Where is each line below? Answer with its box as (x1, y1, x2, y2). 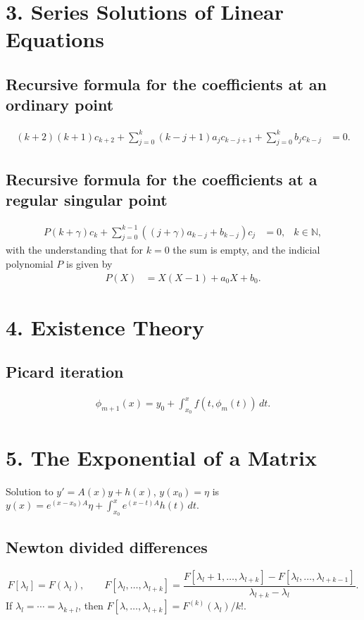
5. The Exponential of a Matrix (6, 442, 317, 471)
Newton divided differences (6, 535, 208, 557)
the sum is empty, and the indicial (172, 242, 320, 257)
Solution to (6, 483, 54, 498)
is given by (66, 256, 113, 271)
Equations (6, 25, 104, 54)
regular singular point (6, 189, 168, 211)
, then (78, 598, 103, 613)
